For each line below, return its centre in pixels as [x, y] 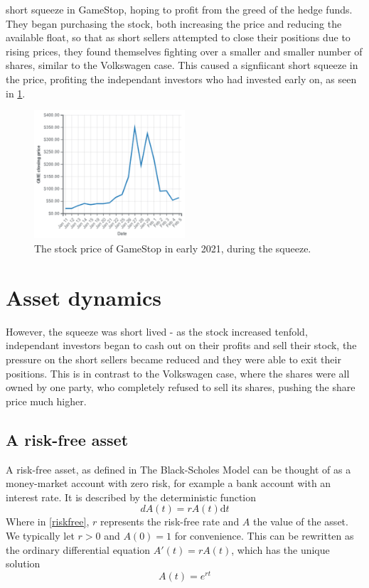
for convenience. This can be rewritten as [264, 535]
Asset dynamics [84, 297]
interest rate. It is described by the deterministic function [131, 497]
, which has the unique [280, 549]
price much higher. [46, 401]
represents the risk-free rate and [170, 522]
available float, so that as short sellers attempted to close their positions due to [178, 37]
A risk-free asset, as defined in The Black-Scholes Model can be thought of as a [178, 469]
